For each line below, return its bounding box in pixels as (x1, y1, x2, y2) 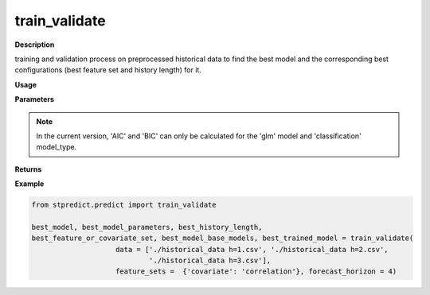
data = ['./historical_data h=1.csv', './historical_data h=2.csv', (115, 245, 389, 254)
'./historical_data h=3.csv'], (148, 256, 272, 265)
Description (14, 40, 55, 49)
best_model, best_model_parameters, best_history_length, (31, 223, 263, 231)
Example (14, 179, 45, 188)
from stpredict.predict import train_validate (31, 200, 217, 210)
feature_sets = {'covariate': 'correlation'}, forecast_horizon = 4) (115, 267, 397, 276)
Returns (14, 164, 42, 174)
